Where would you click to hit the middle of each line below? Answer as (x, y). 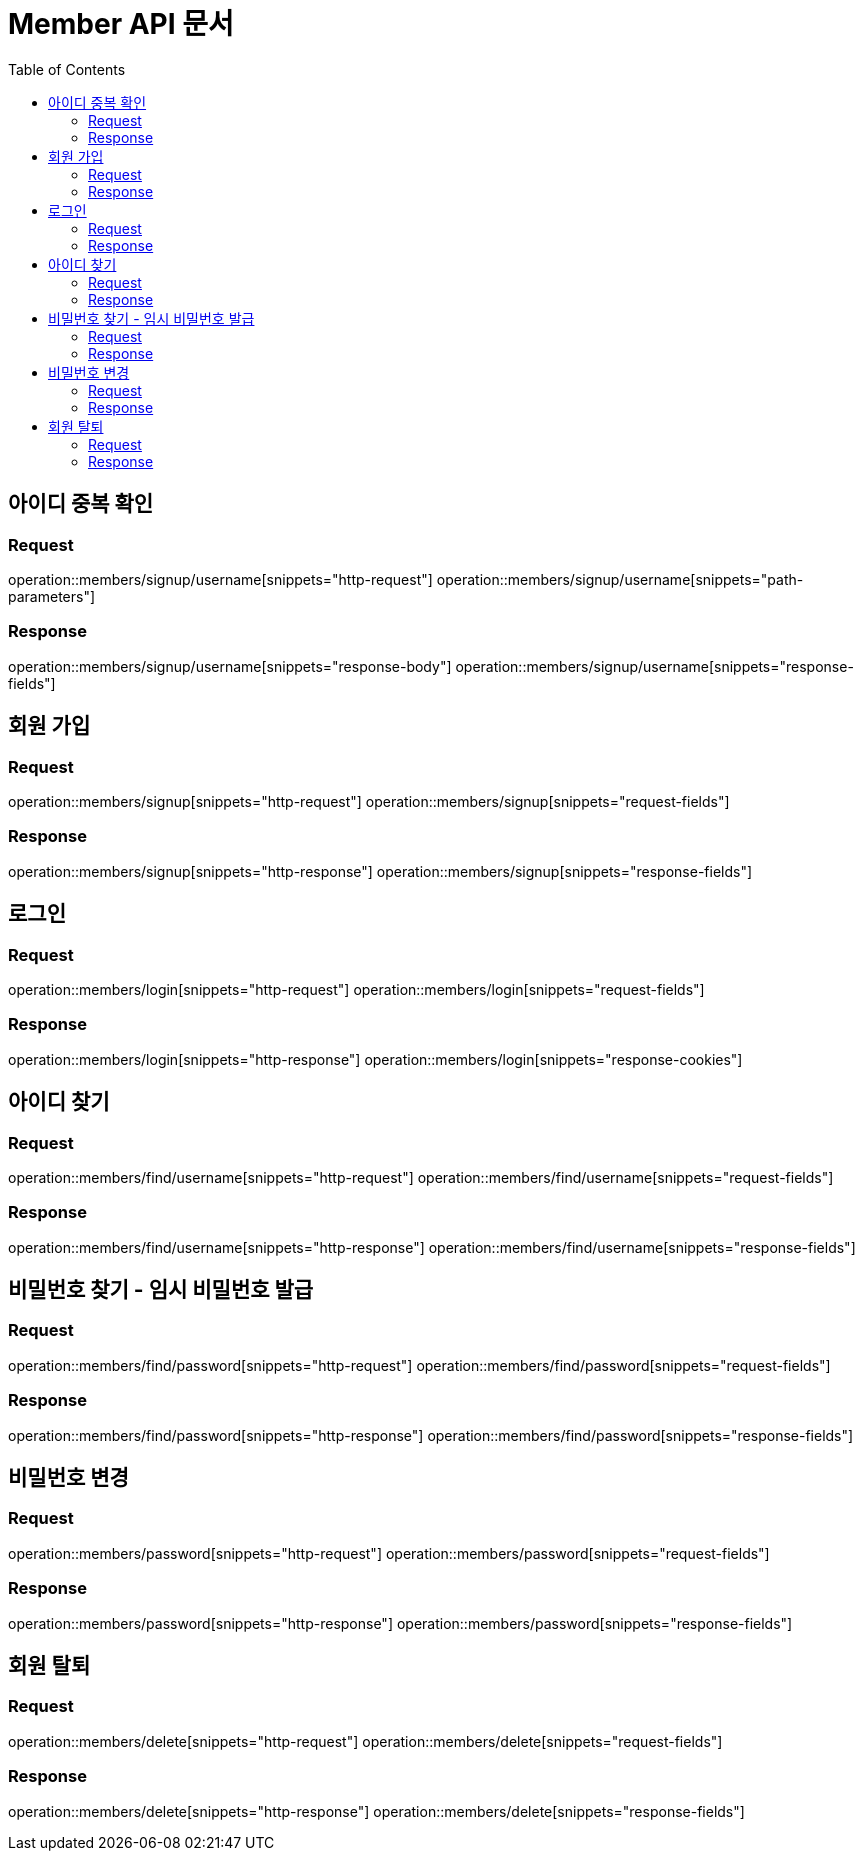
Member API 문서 (121, 24)
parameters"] (52, 596)
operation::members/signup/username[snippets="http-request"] (220, 579)
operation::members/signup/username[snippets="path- (620, 579)
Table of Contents (67, 69)
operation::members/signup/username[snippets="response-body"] (230, 666)
